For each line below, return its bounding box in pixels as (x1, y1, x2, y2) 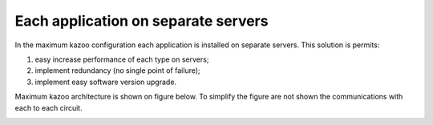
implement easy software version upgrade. (34, 77, 176, 87)
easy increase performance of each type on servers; (34, 54, 209, 64)
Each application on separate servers (14, 12, 269, 30)
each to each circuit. (14, 103, 83, 112)
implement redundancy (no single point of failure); (34, 66, 200, 75)
